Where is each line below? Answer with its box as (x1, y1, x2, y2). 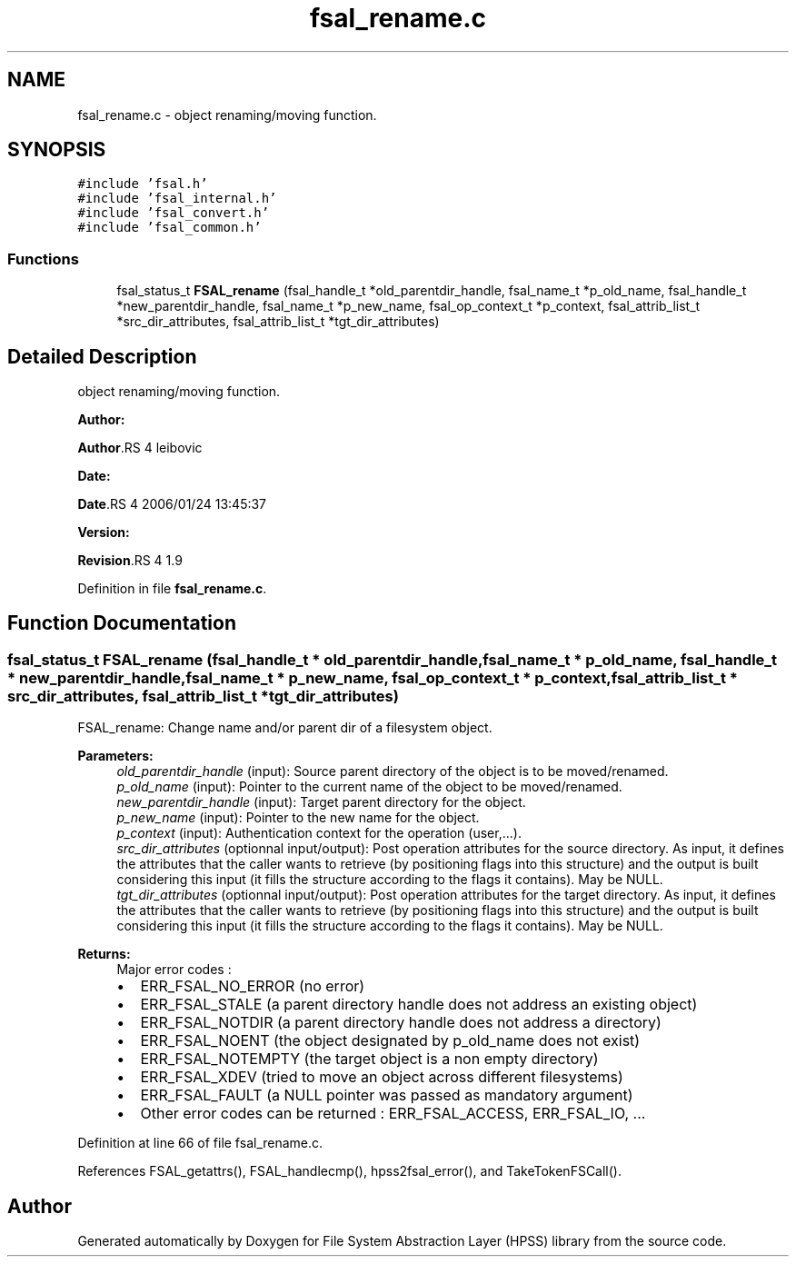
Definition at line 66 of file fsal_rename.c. (77, 1135, 323, 1151)
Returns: (77, 946, 131, 962)
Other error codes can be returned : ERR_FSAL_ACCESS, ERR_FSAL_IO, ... (140, 1104, 646, 1123)
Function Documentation (7, 612, 236, 635)
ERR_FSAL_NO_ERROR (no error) (140, 977, 365, 996)
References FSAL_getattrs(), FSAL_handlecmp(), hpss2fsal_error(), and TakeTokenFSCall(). (77, 1163, 622, 1179)
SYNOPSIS (7, 138, 106, 162)
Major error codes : (116, 961, 232, 978)
